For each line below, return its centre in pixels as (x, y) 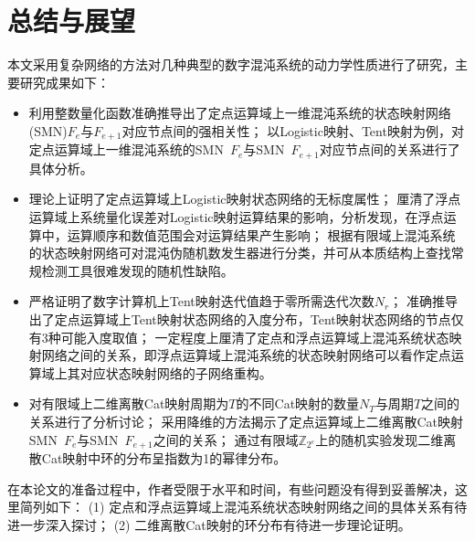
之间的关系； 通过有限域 (226, 439)
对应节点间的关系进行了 (390, 149)
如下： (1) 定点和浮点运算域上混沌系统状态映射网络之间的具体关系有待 (256, 507)
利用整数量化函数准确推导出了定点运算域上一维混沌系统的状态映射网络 (240, 113)
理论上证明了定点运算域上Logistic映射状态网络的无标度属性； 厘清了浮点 (245, 199)
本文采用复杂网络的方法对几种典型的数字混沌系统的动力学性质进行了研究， (231, 64)
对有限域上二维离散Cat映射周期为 (129, 403)
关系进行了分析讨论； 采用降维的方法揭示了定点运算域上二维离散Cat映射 (246, 421)
